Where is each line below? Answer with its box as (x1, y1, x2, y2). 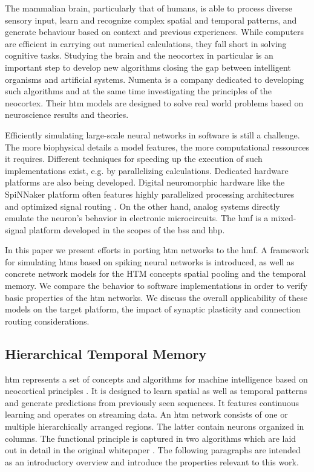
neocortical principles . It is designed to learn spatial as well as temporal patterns (5, 384, 307, 397)
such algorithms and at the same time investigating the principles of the (5, 85, 272, 97)
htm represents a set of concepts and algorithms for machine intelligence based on (5, 372, 308, 385)
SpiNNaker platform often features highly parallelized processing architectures (5, 187, 295, 200)
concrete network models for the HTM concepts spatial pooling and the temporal (5, 267, 306, 280)
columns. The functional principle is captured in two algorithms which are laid (5, 432, 296, 444)
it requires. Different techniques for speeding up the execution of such (5, 152, 263, 165)
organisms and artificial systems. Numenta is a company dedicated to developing (5, 73, 304, 85)
